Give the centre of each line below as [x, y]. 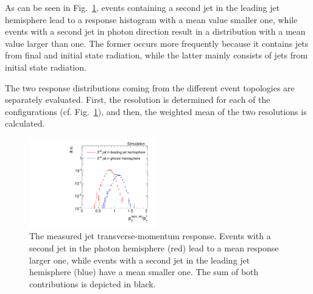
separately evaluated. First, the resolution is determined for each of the [138, 100]
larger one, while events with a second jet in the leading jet [140, 260]
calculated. [25, 123]
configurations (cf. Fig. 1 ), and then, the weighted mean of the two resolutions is [156, 111]
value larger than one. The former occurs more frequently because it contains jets [157, 43]
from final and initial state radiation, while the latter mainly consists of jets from [156, 55]
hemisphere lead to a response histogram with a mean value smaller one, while [151, 19]
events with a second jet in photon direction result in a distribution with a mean [155, 31]
